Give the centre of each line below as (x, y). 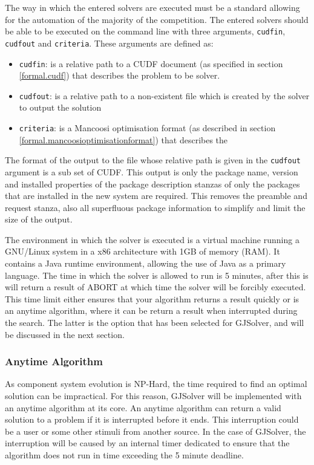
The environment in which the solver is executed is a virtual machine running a (152, 239)
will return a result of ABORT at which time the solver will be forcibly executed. (155, 287)
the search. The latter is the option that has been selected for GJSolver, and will (155, 323)
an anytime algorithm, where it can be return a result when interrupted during (151, 311)
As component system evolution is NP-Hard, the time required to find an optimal (156, 384)
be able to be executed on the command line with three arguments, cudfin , (145, 31)
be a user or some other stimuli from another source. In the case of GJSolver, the (155, 431)
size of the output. (39, 219)
